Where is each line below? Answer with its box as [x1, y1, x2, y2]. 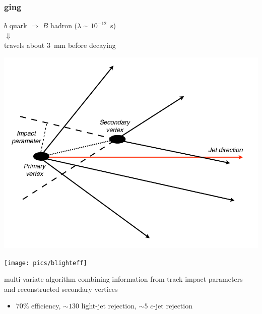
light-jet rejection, [81, 300, 137, 311]
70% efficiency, [16, 300, 61, 311]
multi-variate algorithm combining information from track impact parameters [4, 274, 243, 284]
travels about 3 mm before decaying [4, 40, 116, 50]
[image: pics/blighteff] [4, 259, 87, 267]
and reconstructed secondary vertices [4, 283, 118, 294]
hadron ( [50, 20, 78, 31]
